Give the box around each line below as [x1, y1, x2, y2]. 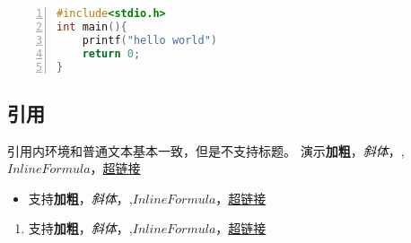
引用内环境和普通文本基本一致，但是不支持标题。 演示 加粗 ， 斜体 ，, [7, 141, 405, 160]
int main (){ [57, 20, 127, 33]
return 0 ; [82, 47, 141, 60]
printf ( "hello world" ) [82, 33, 218, 47]
